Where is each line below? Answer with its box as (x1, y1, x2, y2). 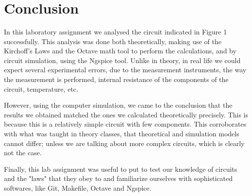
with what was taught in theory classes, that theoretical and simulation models (4, 128, 239, 138)
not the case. (4, 147, 42, 158)
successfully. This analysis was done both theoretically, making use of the (4, 36, 221, 46)
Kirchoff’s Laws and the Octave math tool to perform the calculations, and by (4, 46, 236, 56)
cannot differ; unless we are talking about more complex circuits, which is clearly (4, 138, 245, 148)
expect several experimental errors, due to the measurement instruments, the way (4, 65, 247, 75)
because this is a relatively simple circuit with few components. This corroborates (4, 119, 247, 129)
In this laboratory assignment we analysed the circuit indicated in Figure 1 (4, 26, 227, 36)
